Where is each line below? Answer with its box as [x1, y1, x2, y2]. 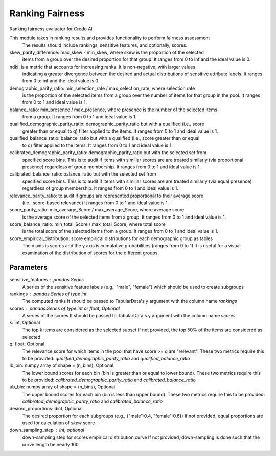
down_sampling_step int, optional [9, 427, 84, 433]
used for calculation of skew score [22, 420, 95, 426]
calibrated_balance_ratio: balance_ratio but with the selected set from [9, 171, 156, 177]
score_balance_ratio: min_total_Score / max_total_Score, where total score [9, 221, 166, 227]
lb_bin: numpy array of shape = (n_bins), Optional [9, 362, 114, 368]
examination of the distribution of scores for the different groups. [22, 250, 159, 256]
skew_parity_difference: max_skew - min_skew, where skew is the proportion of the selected [9, 49, 204, 55]
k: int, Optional [9, 319, 40, 325]
